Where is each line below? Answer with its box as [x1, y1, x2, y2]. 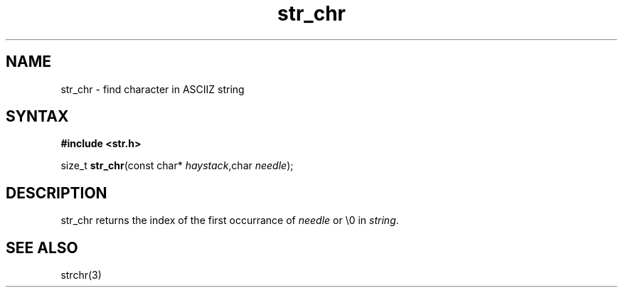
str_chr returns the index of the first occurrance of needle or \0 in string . [60, 214, 399, 227]
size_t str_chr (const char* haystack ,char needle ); [60, 159, 294, 172]
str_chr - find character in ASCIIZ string [60, 82, 245, 95]
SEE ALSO [6, 238, 78, 257]
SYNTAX [6, 107, 69, 126]
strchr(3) [60, 269, 102, 282]
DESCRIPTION [6, 183, 107, 202]
